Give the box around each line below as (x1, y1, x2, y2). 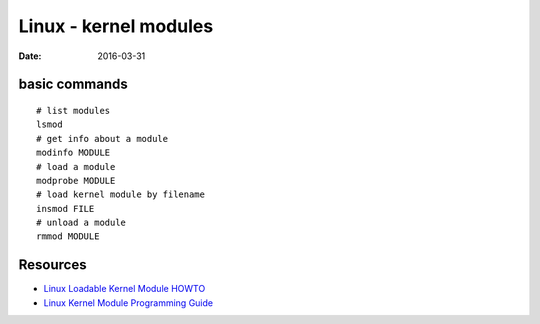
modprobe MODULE (36, 175, 116, 186)
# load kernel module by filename (36, 189, 205, 200)
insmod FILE (36, 203, 95, 214)
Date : (18, 50, 42, 62)
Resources (18, 256, 87, 274)
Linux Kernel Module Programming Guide (43, 296, 214, 309)
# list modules (36, 105, 111, 116)
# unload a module (36, 217, 127, 229)
